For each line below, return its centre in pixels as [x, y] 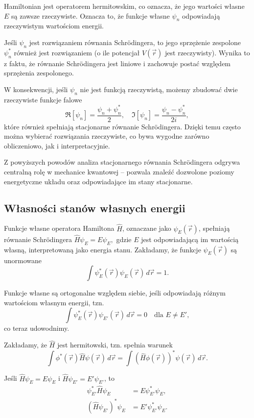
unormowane [23, 260]
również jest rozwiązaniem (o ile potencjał [77, 52]
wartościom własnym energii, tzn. [54, 302]
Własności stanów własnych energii [95, 208]
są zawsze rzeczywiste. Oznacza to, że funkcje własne [91, 15]
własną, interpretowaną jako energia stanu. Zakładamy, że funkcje [103, 249]
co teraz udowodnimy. [37, 328]
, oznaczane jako [147, 228]
